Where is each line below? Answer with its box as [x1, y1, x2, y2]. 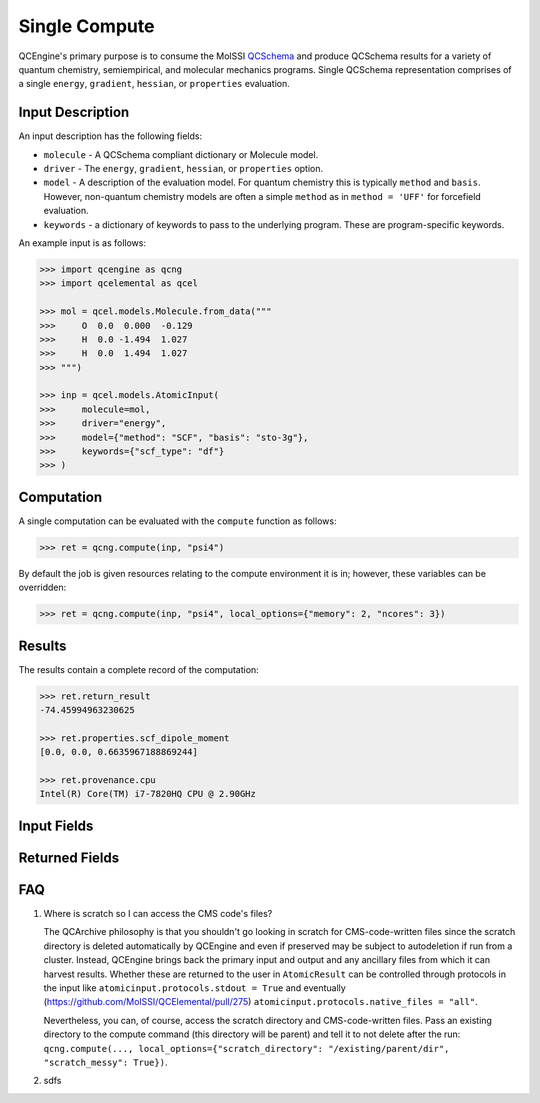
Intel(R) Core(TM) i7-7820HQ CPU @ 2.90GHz [39, 788, 257, 800]
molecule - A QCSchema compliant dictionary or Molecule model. [43, 148, 319, 160]
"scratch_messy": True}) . [43, 1056, 168, 1068]
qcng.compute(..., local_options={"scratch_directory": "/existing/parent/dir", [43, 1043, 450, 1054]
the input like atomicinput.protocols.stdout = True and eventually [43, 981, 347, 994]
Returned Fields [18, 849, 120, 866]
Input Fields [18, 817, 94, 834]
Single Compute [18, 15, 155, 37]
